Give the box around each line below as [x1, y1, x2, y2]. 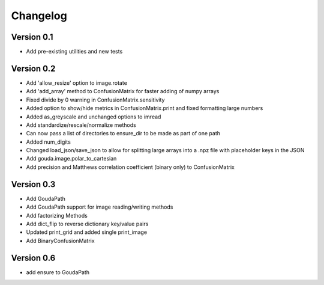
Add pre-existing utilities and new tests [26, 48, 123, 55]
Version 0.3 [11, 179, 56, 189]
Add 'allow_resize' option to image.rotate [26, 79, 127, 87]
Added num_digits [26, 138, 71, 146]
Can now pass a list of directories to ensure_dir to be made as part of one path [26, 130, 221, 137]
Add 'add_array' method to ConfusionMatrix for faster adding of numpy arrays [26, 88, 220, 95]
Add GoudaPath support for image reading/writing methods [26, 203, 173, 210]
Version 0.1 [11, 32, 53, 42]
